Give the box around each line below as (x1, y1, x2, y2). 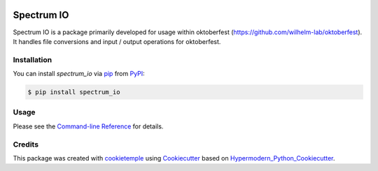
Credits (13, 140, 38, 149)
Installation (13, 54, 52, 64)
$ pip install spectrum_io (27, 88, 120, 96)
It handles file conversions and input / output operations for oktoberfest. (13, 37, 221, 45)
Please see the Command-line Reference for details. (13, 122, 164, 131)
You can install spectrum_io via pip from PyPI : (13, 70, 145, 78)
